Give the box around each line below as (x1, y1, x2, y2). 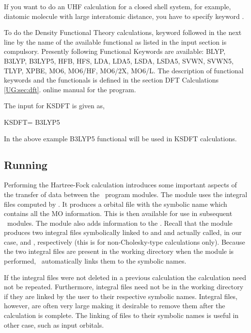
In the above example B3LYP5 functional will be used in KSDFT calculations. (4, 133, 237, 143)
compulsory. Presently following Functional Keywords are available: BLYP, (4, 46, 226, 56)
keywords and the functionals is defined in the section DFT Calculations (4, 75, 219, 85)
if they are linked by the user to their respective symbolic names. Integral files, (4, 291, 237, 301)
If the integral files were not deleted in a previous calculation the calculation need (4, 272, 246, 282)
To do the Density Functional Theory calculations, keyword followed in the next (4, 27, 242, 37)
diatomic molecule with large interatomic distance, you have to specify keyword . (4, 11, 244, 21)
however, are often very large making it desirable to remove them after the (4, 300, 225, 311)
